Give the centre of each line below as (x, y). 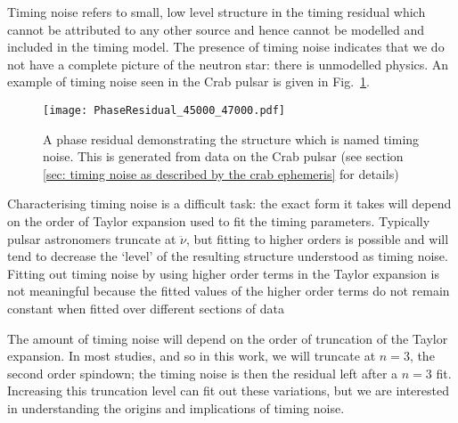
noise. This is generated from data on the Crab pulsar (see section (223, 156)
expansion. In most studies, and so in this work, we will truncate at (192, 356)
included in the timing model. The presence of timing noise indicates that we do (226, 47)
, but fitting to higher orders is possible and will (317, 238)
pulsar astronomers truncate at (92, 238)
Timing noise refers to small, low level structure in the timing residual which (217, 12)
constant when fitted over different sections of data (146, 308)
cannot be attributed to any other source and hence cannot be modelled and (216, 29)
